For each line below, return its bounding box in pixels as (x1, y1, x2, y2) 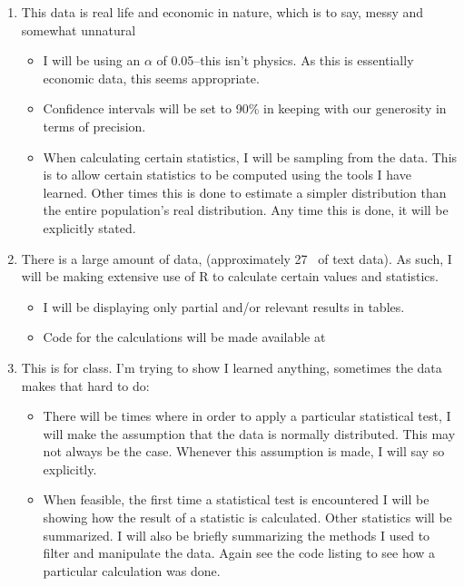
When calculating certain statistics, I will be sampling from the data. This (43, 147, 458, 166)
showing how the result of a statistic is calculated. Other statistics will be (43, 508, 452, 527)
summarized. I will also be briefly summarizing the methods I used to (43, 525, 430, 544)
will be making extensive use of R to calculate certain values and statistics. (21, 267, 439, 286)
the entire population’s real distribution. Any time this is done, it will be (43, 200, 449, 220)
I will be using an (43, 51, 141, 70)
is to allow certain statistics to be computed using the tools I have (43, 165, 411, 184)
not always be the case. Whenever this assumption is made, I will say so (43, 442, 445, 461)
